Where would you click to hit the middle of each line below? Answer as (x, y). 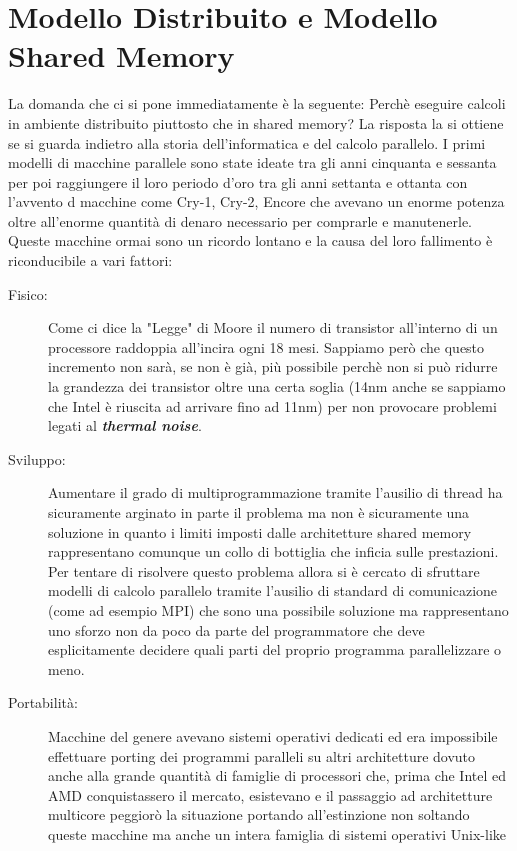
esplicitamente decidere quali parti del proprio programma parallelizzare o (275, 649)
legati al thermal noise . (125, 425)
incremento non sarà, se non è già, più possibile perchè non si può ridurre (273, 366)
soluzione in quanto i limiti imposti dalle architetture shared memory (260, 531)
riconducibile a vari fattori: (90, 260)
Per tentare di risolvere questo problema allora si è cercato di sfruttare (264, 570)
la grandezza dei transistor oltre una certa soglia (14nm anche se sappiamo (277, 386)
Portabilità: (43, 702)
